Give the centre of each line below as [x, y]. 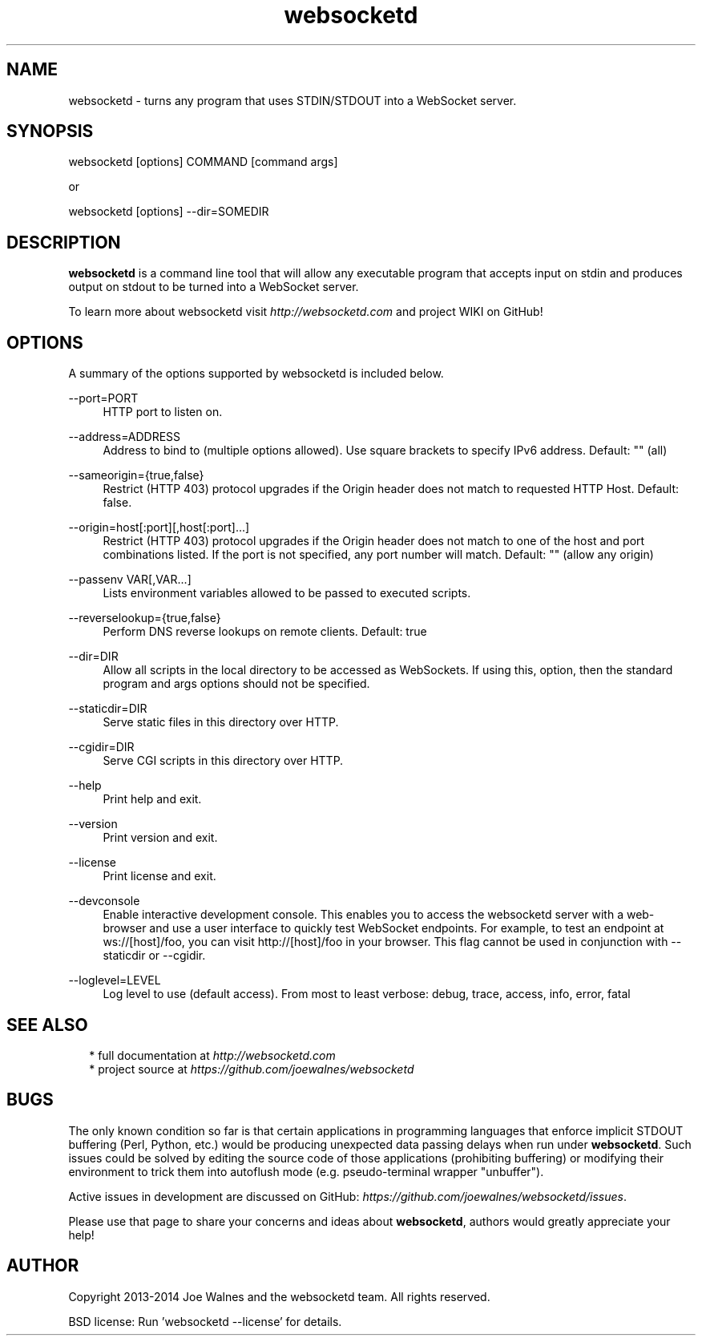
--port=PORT [103, 398]
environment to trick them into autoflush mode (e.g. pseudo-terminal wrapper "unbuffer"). [306, 1171]
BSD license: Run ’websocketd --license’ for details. [205, 1321]
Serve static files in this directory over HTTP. [221, 722]
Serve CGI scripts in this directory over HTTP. [223, 761]
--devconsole [104, 901]
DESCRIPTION [64, 242]
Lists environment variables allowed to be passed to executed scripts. [287, 593]
